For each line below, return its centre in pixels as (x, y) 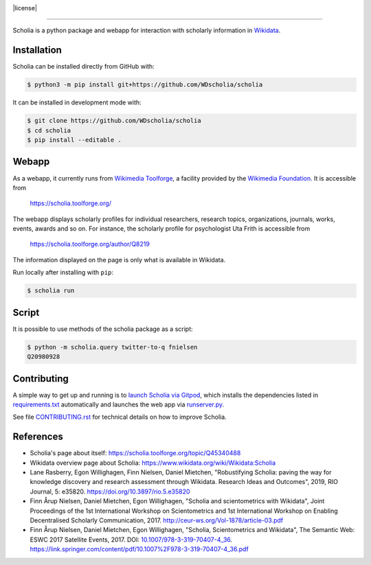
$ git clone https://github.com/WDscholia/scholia (114, 121)
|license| (25, 8)
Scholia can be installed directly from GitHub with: (83, 67)
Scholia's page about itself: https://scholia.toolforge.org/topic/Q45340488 (135, 453)
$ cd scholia (49, 130)
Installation (37, 50)
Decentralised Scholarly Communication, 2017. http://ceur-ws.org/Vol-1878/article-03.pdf (157, 520)
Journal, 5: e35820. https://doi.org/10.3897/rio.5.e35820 (110, 492)
